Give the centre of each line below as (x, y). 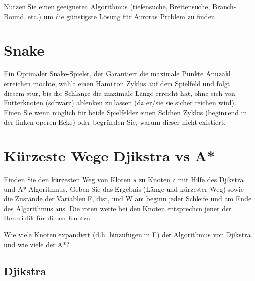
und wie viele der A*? (37, 244)
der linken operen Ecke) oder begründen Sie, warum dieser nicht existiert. (115, 122)
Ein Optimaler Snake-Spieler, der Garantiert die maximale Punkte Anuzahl (117, 74)
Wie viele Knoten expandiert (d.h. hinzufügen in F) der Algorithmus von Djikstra (127, 234)
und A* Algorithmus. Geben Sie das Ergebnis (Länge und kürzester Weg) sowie (124, 189)
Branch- (224, 6)
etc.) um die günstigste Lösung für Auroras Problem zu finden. (122, 16)
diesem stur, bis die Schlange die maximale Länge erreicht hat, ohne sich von (120, 93)
